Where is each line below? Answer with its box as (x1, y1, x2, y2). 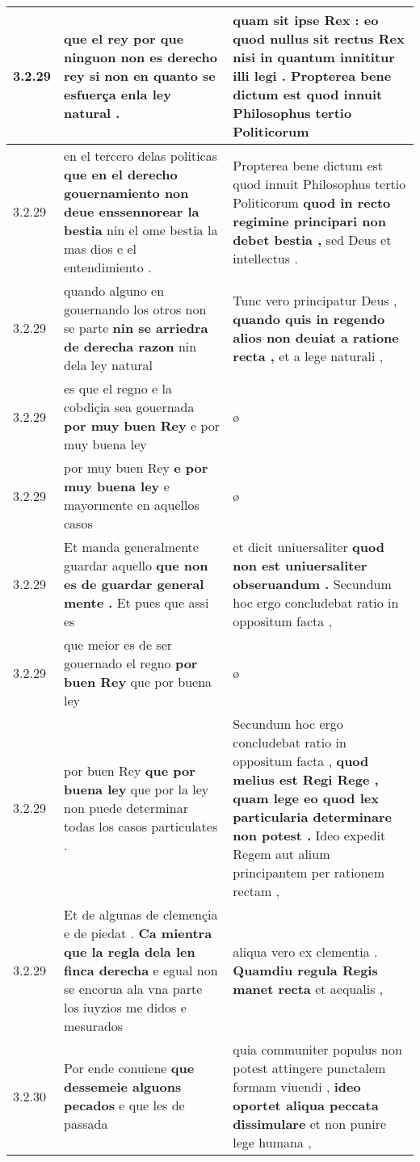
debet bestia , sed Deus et (233, 229, 392, 249)
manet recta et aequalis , (233, 979, 384, 998)
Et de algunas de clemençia (64, 905, 218, 924)
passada (64, 1114, 108, 1133)
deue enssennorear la (64, 202, 199, 221)
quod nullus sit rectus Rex (233, 29, 405, 48)
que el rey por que (64, 29, 184, 48)
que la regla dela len (64, 942, 195, 961)
